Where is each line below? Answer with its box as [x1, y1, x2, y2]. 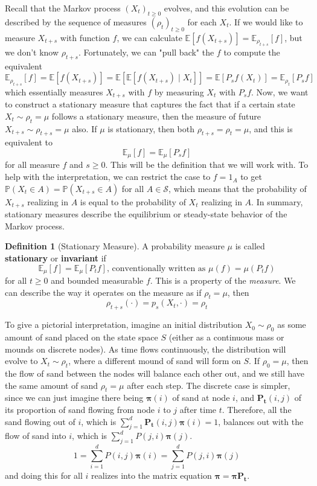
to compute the [223, 46, 280, 58]
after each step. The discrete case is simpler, [127, 379, 290, 391]
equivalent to [5, 136, 53, 149]
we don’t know [5, 46, 59, 58]
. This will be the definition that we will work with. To [105, 158, 309, 171]
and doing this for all [5, 469, 83, 482]
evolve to [5, 354, 38, 367]
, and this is [249, 122, 293, 135]
